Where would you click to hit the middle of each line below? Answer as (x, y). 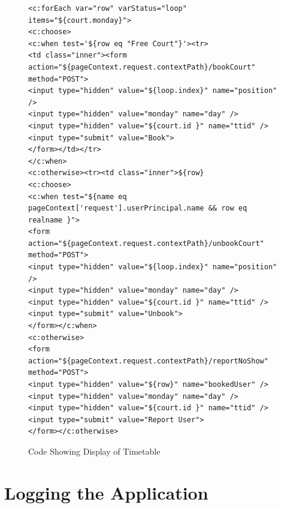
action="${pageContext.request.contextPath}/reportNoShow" (148, 361)
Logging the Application (106, 492)
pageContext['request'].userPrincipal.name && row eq (138, 208)
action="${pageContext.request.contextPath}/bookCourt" (142, 67)
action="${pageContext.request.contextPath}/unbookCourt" (146, 243)
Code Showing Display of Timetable (94, 451)
